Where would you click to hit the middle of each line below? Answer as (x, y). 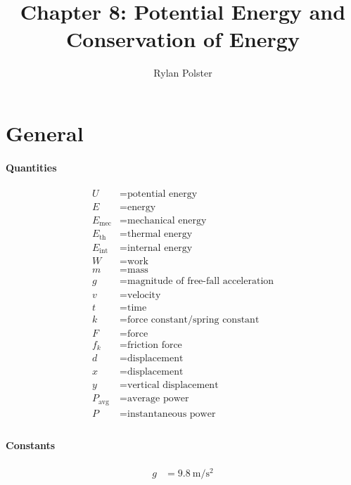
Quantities (31, 167)
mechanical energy (167, 220)
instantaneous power (171, 414)
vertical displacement (173, 386)
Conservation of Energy (183, 39)
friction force (154, 345)
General (45, 132)
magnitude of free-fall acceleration (200, 282)
